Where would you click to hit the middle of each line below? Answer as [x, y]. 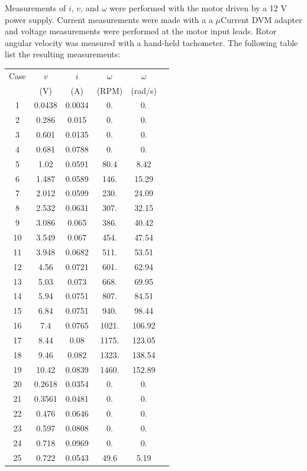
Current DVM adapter [261, 19]
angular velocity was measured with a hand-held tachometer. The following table [151, 42]
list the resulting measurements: [63, 54]
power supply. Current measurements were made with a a [109, 19]
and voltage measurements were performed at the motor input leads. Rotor [141, 31]
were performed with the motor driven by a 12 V [198, 8]
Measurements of [35, 8]
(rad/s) [144, 90]
